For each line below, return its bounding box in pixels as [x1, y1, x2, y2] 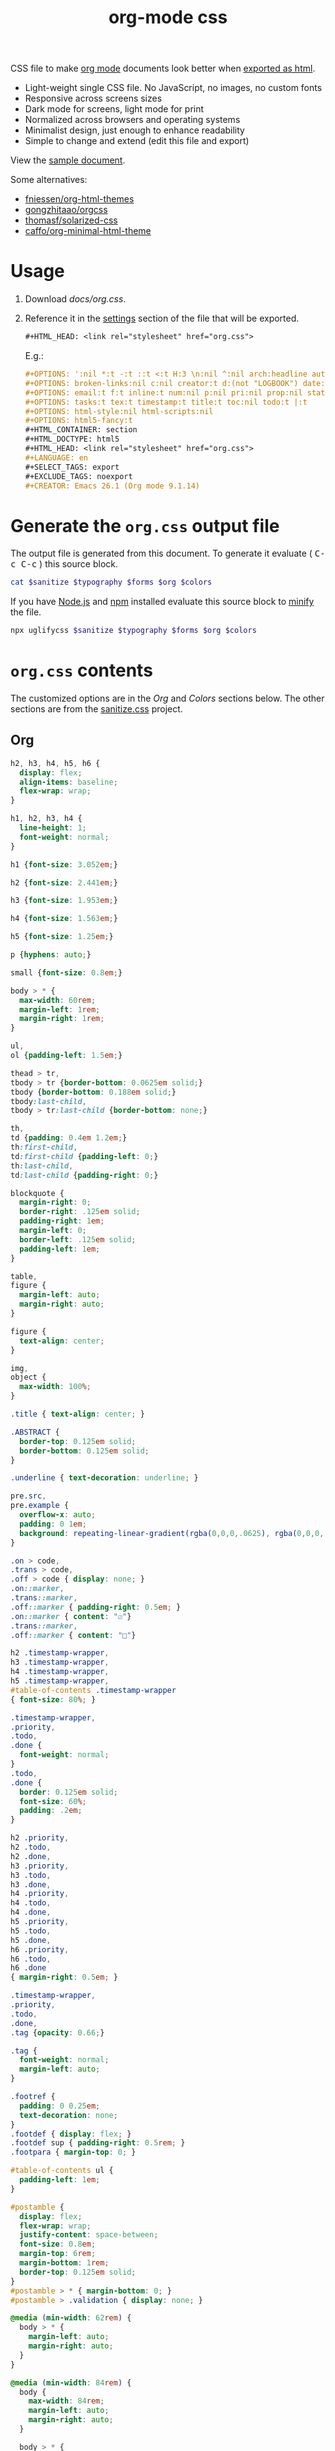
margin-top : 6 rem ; [19, 2249, 97, 2259]
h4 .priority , [10, 1889, 70, 1899]
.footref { [10, 2092, 56, 2102]
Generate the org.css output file [10, 514, 280, 537]
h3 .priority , [10, 1861, 70, 1871]
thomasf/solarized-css [24, 214, 118, 226]
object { [10, 1372, 47, 1383]
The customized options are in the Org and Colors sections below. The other [10, 692, 325, 704]
